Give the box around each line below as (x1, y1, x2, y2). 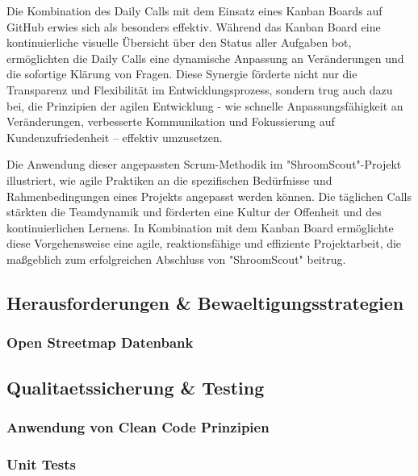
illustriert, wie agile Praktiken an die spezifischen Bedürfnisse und (6, 171, 332, 188)
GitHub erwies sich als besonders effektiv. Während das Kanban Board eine (6, 18, 381, 35)
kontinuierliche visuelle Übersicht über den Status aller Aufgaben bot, (6, 34, 352, 51)
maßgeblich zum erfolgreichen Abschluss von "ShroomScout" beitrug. (6, 250, 346, 267)
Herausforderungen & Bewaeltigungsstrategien (6, 290, 404, 315)
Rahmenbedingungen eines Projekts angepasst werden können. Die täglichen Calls (6, 187, 412, 204)
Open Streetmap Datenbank (6, 332, 194, 353)
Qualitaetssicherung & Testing (6, 374, 265, 399)
